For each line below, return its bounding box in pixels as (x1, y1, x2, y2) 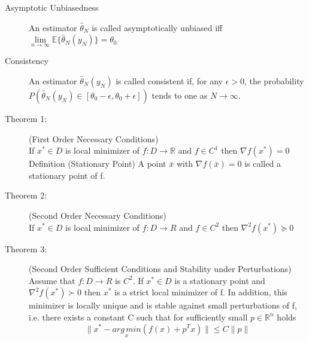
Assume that (29, 274, 75, 286)
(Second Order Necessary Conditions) (29, 209, 166, 221)
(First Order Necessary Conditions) (29, 132, 159, 145)
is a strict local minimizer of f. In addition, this (114, 286, 287, 298)
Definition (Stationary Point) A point (29, 157, 166, 170)
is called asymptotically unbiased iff (92, 21, 223, 33)
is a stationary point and (174, 274, 265, 286)
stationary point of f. (29, 169, 105, 181)
